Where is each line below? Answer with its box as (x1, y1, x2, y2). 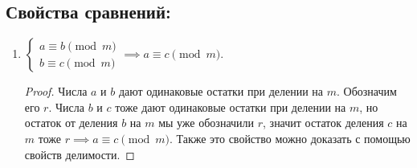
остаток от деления (24, 114, 118, 131)
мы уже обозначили (158, 114, 255, 131)
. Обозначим (337, 83, 397, 100)
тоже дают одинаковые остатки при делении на (115, 98, 346, 115)
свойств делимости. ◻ (24, 145, 135, 162)
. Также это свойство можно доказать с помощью (169, 129, 411, 146)
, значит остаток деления (263, 114, 384, 131)
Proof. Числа (24, 83, 88, 100)
